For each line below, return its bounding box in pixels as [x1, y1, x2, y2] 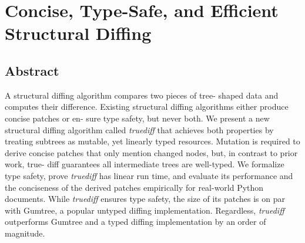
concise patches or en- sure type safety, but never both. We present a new [5, 112, 270, 124]
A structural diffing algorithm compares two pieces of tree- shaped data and [5, 89, 279, 101]
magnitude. [5, 227, 45, 239]
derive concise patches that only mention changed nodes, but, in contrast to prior [5, 146, 298, 158]
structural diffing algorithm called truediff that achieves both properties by [5, 123, 274, 136]
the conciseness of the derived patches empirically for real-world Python [5, 181, 264, 193]
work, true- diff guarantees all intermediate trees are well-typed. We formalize [5, 158, 284, 170]
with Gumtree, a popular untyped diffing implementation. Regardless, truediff [5, 204, 284, 216]
